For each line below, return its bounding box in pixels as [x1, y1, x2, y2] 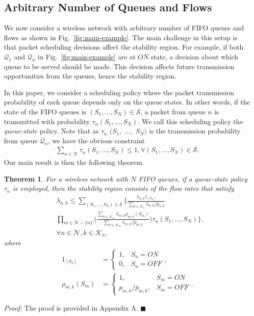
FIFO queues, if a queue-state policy [138, 173, 248, 184]
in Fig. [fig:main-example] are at [37, 51, 136, 61]
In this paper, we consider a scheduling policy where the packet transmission [4, 87, 234, 97]
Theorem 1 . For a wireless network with [4, 173, 128, 184]
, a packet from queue [140, 106, 206, 116]
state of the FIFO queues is [4, 106, 86, 116]
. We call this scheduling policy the [137, 116, 243, 126]
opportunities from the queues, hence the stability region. [4, 71, 177, 81]
